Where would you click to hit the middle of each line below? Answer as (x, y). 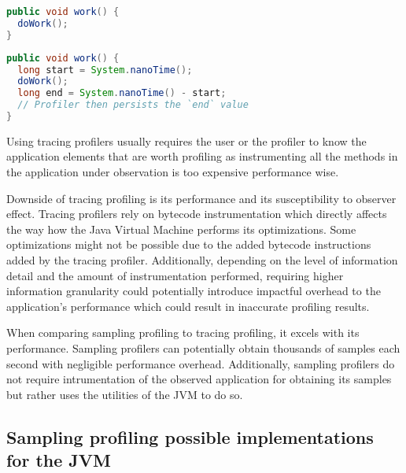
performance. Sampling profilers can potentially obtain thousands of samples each (203, 348)
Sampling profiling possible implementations (190, 436)
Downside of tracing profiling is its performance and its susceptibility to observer (201, 198)
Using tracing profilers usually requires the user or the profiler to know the (186, 140)
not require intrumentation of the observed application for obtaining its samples (199, 379)
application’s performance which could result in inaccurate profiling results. (188, 306)
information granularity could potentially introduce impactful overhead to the (194, 291)
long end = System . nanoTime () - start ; (122, 93)
